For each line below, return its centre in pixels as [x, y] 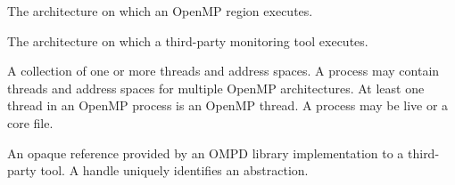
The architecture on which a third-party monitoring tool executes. [188, 40]
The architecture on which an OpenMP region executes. [160, 11]
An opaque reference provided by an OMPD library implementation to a [206, 153]
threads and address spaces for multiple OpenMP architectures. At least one [216, 88]
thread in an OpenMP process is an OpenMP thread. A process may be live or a [228, 105]
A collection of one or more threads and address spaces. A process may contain [223, 71]
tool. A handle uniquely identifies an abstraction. [174, 170]
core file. [30, 122]
